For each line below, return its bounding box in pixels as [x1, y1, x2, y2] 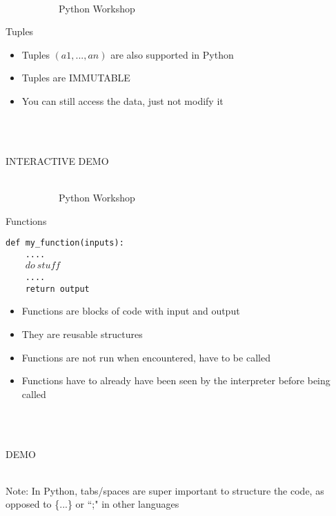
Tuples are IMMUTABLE [21, 70, 130, 85]
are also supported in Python [110, 47, 234, 61]
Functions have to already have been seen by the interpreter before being [21, 373, 330, 388]
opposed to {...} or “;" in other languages [6, 497, 179, 511]
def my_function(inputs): [6, 238, 124, 248]
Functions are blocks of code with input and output [21, 304, 240, 318]
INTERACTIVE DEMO [6, 153, 109, 168]
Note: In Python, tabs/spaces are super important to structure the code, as [6, 483, 324, 497]
